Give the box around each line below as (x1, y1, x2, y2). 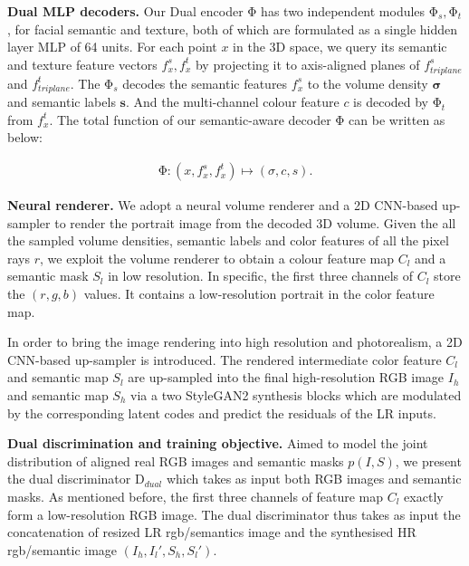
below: (7, 128, 43, 147)
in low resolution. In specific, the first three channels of (108, 266, 414, 285)
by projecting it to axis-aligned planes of (195, 54, 420, 73)
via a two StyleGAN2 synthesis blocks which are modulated (130, 386, 462, 404)
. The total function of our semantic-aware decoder (49, 110, 331, 129)
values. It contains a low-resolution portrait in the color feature (83, 284, 435, 303)
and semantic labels (7, 92, 116, 111)
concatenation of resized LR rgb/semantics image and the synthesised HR (7, 523, 416, 542)
